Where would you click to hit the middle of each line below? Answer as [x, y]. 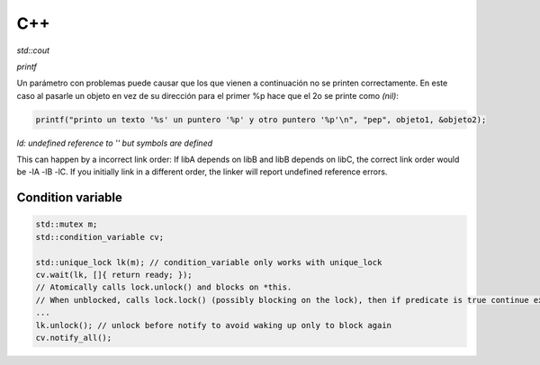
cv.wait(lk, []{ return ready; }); [114, 275]
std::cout [33, 50]
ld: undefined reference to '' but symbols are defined [115, 143]
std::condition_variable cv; [100, 237]
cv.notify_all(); [74, 338]
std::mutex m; [67, 224]
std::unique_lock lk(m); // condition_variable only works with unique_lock [209, 262]
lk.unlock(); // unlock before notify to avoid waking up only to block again [213, 325]
